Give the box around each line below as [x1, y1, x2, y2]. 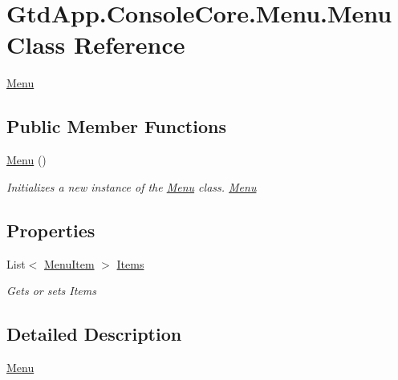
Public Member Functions [6, 114, 226, 139]
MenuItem [43, 255, 95, 272]
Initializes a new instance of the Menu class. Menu [6, 178, 257, 195]
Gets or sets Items [6, 282, 96, 299]
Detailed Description [6, 321, 182, 346]
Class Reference [6, 28, 185, 61]
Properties [6, 217, 95, 242]
